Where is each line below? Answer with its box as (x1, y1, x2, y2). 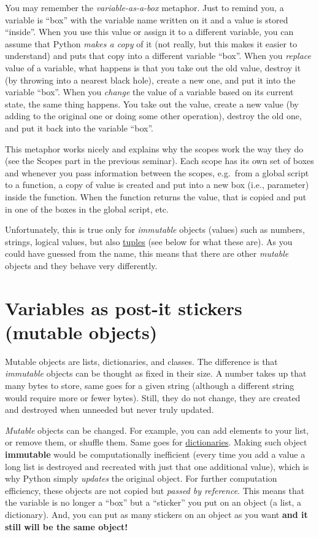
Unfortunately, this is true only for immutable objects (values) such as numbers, (5, 223, 305, 236)
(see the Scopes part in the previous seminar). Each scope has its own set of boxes (5, 154, 314, 167)
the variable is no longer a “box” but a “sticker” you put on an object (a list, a (5, 496, 301, 509)
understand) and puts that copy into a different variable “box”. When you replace (5, 49, 311, 62)
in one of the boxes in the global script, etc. (5, 202, 169, 215)
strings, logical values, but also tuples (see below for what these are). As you (5, 235, 293, 248)
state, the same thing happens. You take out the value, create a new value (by (5, 97, 299, 110)
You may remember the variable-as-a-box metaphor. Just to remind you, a (5, 1, 284, 14)
